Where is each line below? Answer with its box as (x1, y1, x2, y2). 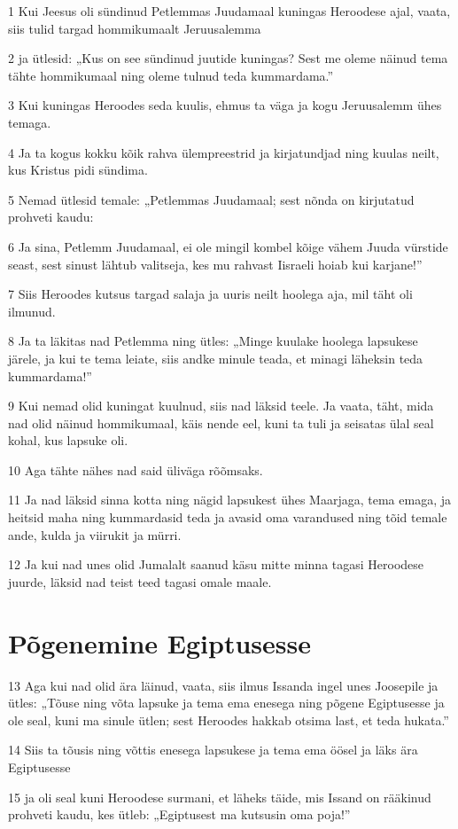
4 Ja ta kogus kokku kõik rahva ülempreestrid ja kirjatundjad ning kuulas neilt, (8, 143, 439, 161)
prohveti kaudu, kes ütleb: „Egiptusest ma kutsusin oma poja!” (8, 805, 351, 824)
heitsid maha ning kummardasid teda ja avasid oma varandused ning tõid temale (8, 508, 447, 527)
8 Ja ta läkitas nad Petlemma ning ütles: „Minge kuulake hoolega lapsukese (8, 332, 418, 350)
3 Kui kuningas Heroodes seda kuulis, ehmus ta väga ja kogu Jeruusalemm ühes (8, 96, 442, 114)
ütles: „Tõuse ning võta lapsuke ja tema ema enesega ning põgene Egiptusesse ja (8, 693, 445, 712)
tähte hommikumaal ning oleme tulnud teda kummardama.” (8, 66, 334, 84)
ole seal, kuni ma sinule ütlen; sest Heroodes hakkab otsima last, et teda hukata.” (8, 710, 449, 729)
